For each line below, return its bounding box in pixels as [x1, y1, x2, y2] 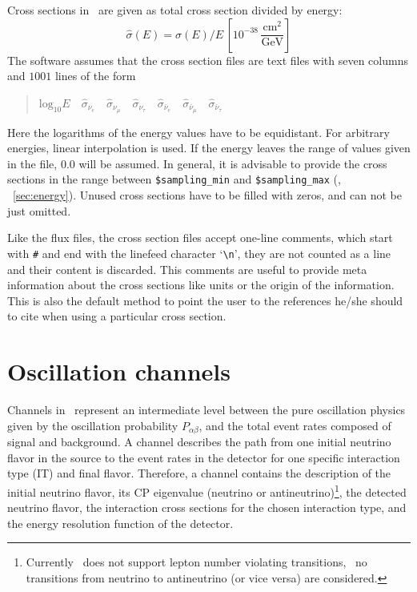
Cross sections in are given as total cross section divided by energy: [7, 2, 343, 18]
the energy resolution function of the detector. [7, 514, 234, 531]
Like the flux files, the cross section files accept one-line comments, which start [7, 229, 393, 246]
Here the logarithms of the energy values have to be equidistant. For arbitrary [7, 123, 390, 140]
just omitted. [7, 202, 71, 219]
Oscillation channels [7, 355, 231, 388]
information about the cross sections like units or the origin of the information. [7, 276, 395, 293]
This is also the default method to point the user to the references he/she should [7, 292, 403, 308]
